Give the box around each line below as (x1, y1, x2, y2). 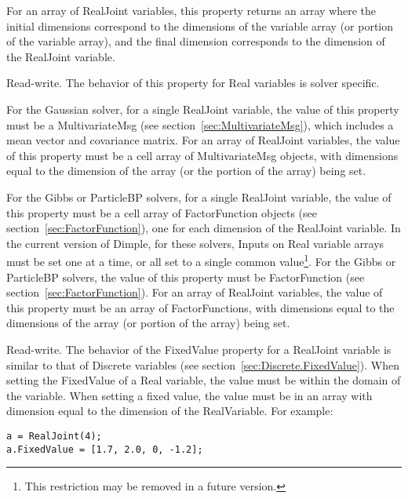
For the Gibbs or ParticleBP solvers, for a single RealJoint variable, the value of (6, 188, 392, 205)
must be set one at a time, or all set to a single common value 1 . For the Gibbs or (6, 251, 396, 269)
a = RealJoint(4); (6, 430, 102, 442)
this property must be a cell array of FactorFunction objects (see (6, 204, 318, 220)
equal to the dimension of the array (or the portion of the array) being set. (6, 162, 366, 179)
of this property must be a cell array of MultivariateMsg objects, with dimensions (6, 147, 399, 163)
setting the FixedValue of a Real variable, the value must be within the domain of (6, 372, 401, 388)
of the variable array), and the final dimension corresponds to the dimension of (6, 33, 385, 49)
